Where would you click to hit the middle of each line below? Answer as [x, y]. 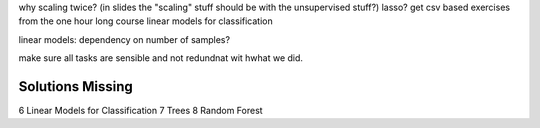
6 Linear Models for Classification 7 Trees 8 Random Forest [141, 111]
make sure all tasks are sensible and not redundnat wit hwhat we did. [161, 58]
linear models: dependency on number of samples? [124, 39]
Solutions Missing [76, 86]
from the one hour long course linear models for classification [146, 21]
